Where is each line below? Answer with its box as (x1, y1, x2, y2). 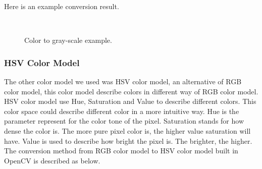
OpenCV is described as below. (4, 155, 100, 165)
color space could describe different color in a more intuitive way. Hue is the (4, 105, 239, 116)
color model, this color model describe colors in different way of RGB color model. (4, 86, 258, 96)
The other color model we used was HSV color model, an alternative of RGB (4, 76, 242, 86)
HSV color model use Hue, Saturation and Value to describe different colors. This (4, 96, 256, 106)
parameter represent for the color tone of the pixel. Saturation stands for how (4, 116, 244, 126)
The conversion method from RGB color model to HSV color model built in (4, 145, 238, 156)
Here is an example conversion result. (4, 1, 119, 11)
